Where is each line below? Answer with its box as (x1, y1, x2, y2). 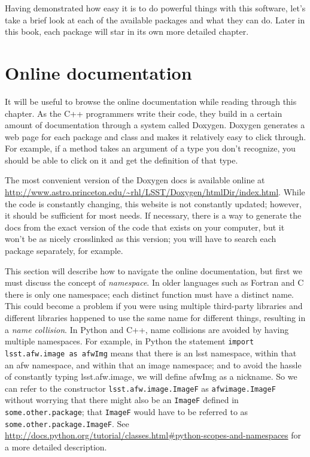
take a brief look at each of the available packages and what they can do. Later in (5, 13, 305, 26)
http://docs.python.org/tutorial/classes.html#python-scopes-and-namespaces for (5, 429, 302, 441)
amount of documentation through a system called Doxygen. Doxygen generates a (5, 119, 305, 131)
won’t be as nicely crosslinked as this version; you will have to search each (5, 232, 276, 245)
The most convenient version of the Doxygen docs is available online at (5, 174, 265, 186)
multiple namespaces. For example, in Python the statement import (5, 335, 254, 347)
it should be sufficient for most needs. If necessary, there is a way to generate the (5, 209, 302, 222)
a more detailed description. (5, 440, 107, 453)
